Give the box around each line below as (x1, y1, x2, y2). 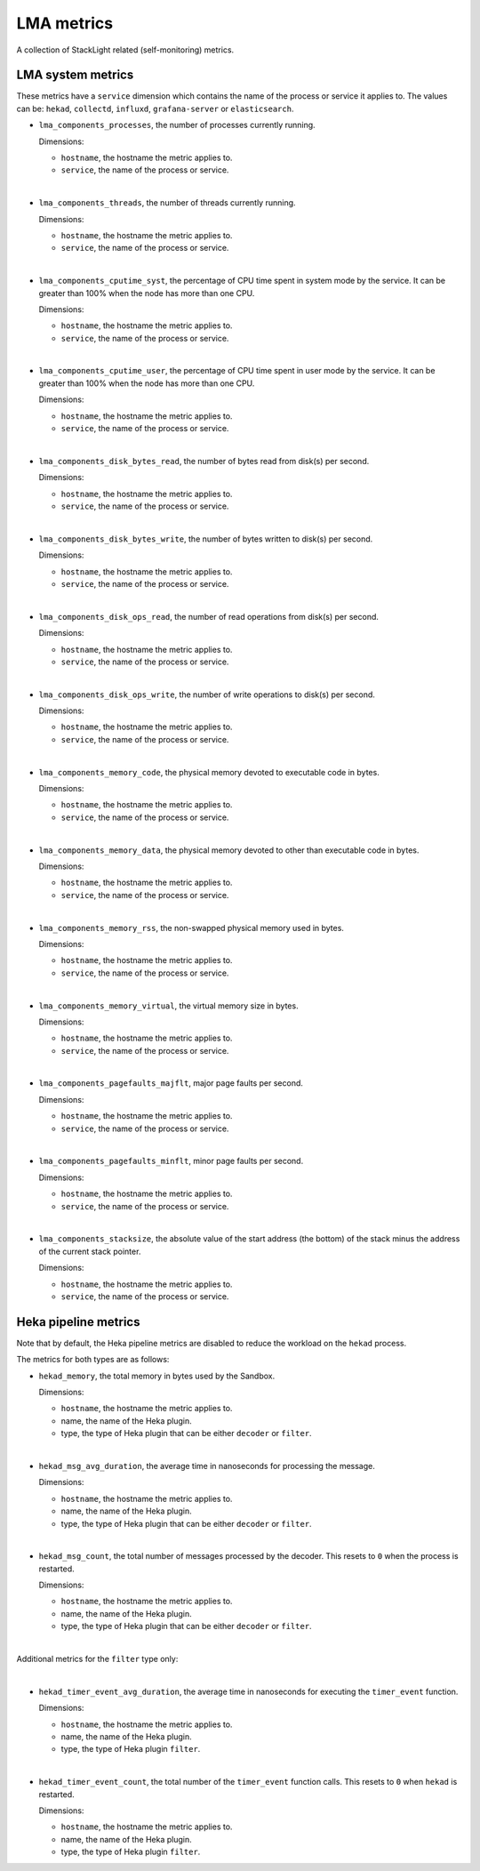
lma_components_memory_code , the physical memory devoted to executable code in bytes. (38, 767, 380, 777)
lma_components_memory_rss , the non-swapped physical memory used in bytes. (38, 922, 344, 933)
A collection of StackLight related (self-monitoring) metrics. (16, 44, 235, 55)
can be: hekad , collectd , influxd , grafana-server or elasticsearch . (16, 103, 294, 114)
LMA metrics (16, 13, 114, 33)
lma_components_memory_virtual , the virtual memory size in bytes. (38, 1000, 299, 1011)
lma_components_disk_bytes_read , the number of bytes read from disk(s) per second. (38, 455, 370, 466)
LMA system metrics (16, 68, 134, 83)
